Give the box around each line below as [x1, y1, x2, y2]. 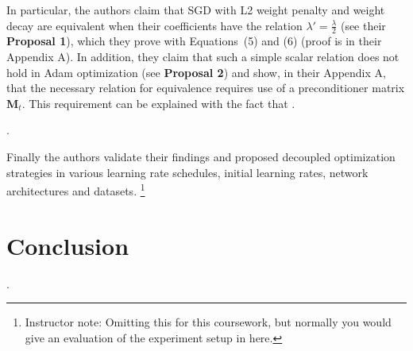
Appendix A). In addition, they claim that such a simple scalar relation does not [6, 48, 399, 65]
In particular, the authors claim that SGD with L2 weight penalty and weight [6, 2, 385, 17]
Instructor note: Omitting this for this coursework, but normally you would [25, 314, 392, 330]
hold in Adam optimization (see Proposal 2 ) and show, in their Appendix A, [6, 64, 386, 80]
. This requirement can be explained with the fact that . [21, 94, 295, 111]
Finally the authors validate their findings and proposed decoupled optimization [6, 148, 396, 164]
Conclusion [6, 229, 129, 261]
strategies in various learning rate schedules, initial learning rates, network [6, 164, 369, 180]
